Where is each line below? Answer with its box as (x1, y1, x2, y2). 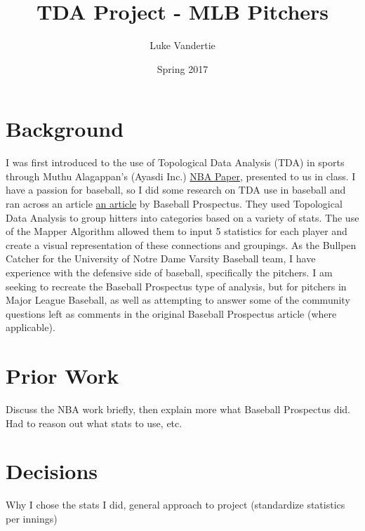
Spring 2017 (157, 61, 208, 76)
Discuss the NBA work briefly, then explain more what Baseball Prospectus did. (6, 402, 351, 417)
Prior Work (6, 361, 119, 390)
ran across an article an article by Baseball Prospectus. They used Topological (6, 196, 343, 211)
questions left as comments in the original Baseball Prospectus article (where (6, 306, 337, 321)
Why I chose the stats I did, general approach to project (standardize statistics (6, 497, 345, 512)
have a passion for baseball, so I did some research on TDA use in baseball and (6, 182, 346, 197)
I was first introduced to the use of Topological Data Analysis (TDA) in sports (6, 155, 345, 170)
